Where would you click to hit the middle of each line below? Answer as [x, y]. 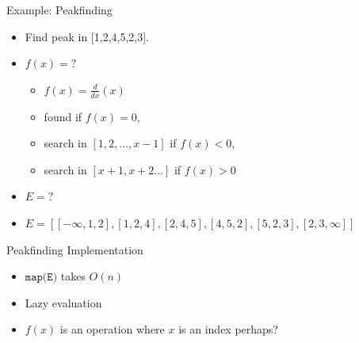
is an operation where [112, 329]
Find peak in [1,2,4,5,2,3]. [87, 36]
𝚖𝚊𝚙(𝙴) [41, 278]
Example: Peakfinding [59, 10]
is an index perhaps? [228, 329]
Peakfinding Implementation [75, 249]
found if [63, 116]
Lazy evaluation [63, 302]
